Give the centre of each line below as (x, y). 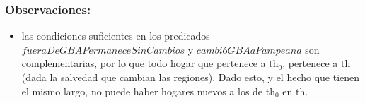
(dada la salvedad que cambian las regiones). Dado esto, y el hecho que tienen (191, 77)
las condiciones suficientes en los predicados (116, 36)
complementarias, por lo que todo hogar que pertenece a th (150, 63)
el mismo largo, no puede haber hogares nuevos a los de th (148, 91)
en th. (295, 91)
